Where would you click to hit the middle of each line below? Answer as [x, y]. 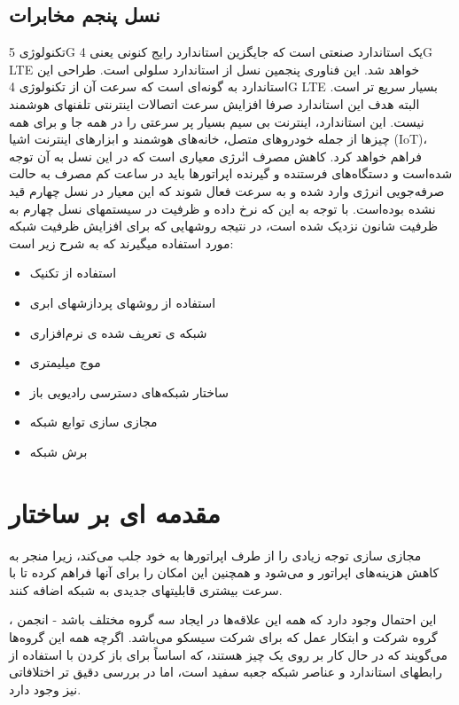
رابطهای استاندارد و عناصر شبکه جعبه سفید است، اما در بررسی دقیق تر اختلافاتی [226, 672]
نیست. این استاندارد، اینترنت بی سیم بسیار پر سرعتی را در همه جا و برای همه [217, 121]
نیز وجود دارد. [45, 689]
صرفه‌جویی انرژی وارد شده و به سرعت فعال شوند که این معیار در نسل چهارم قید [227, 190]
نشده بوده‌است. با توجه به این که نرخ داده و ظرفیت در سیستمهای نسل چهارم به [222, 208]
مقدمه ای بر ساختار [115, 512]
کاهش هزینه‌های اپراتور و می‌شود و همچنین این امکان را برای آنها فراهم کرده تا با [224, 572]
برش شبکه [58, 451]
